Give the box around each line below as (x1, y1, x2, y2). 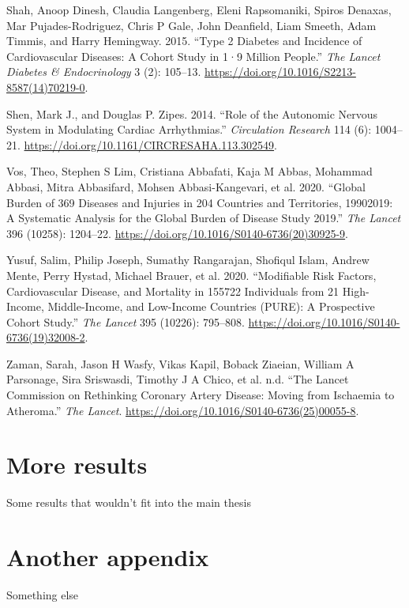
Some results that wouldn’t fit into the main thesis (6, 494, 251, 511)
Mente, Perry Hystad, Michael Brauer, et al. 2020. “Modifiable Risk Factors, (6, 266, 377, 283)
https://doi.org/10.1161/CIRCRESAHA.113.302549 (24, 136, 275, 153)
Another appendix (6, 541, 209, 573)
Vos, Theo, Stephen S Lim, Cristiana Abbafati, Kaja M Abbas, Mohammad (6, 163, 373, 179)
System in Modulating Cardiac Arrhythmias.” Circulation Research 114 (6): (6, 121, 372, 138)
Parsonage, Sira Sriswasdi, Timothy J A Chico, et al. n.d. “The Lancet (6, 371, 349, 387)
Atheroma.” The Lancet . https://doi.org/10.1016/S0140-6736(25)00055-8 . (6, 402, 359, 418)
